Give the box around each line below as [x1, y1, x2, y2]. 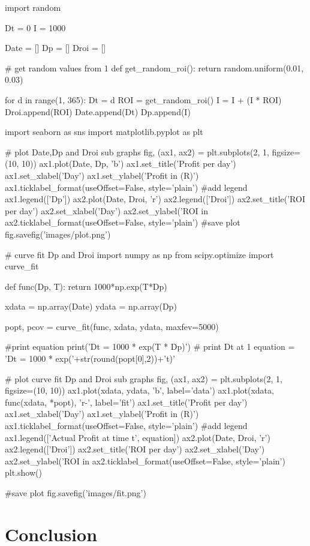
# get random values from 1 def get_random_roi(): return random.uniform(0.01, [5, 61, 304, 74]
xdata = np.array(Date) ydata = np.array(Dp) [5, 300, 177, 313]
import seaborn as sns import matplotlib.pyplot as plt [5, 125, 203, 138]
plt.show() [5, 466, 42, 479]
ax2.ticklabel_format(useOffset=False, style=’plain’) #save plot [5, 216, 240, 229]
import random [5, 1, 61, 13]
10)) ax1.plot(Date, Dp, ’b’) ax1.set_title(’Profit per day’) [21, 157, 236, 170]
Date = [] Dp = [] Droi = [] [5, 41, 106, 54]
